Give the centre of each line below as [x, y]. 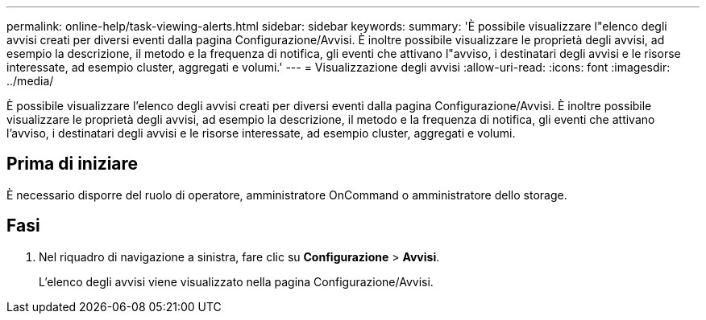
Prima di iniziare [73, 164]
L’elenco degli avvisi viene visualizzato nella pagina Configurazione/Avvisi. [236, 281]
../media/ [30, 81]
